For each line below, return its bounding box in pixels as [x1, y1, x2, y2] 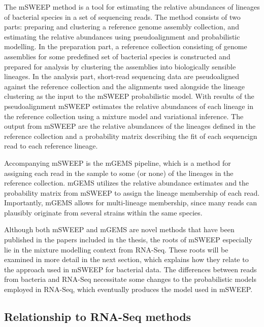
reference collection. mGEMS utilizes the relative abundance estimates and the [4, 177, 249, 188]
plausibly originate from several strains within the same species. [4, 207, 203, 217]
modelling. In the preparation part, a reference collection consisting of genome [4, 41, 247, 52]
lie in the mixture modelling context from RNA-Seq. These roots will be [4, 244, 228, 255]
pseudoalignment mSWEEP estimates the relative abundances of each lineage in [4, 100, 253, 111]
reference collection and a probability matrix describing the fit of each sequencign [4, 130, 257, 141]
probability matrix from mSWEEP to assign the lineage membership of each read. [4, 187, 260, 198]
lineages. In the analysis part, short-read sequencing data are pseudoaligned [4, 71, 240, 82]
